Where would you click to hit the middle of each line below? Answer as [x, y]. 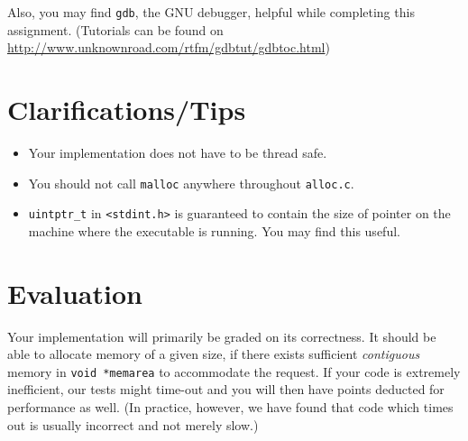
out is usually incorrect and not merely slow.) [133, 424]
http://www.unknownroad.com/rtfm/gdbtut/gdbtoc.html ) [169, 47]
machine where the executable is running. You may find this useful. [214, 230]
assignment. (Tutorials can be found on [115, 29]
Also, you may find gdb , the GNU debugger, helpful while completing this [211, 12]
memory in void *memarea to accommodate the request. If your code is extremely [234, 371]
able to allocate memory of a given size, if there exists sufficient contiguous [214, 354]
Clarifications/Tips [127, 110]
